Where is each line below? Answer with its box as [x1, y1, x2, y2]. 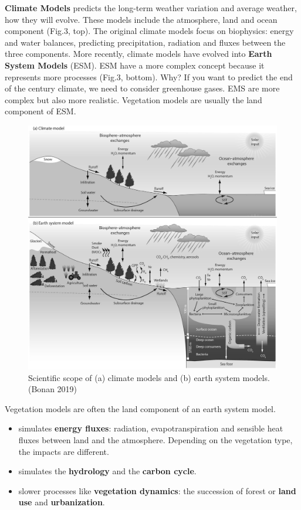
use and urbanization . [18, 496, 105, 508]
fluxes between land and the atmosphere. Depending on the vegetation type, [18, 434, 293, 446]
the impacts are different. [18, 445, 109, 457]
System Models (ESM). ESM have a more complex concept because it [5, 59, 265, 71]
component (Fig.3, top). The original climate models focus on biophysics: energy [5, 25, 294, 37]
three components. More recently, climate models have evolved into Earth [5, 47, 272, 60]
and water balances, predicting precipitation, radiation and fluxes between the [5, 36, 286, 48]
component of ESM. [5, 105, 76, 117]
